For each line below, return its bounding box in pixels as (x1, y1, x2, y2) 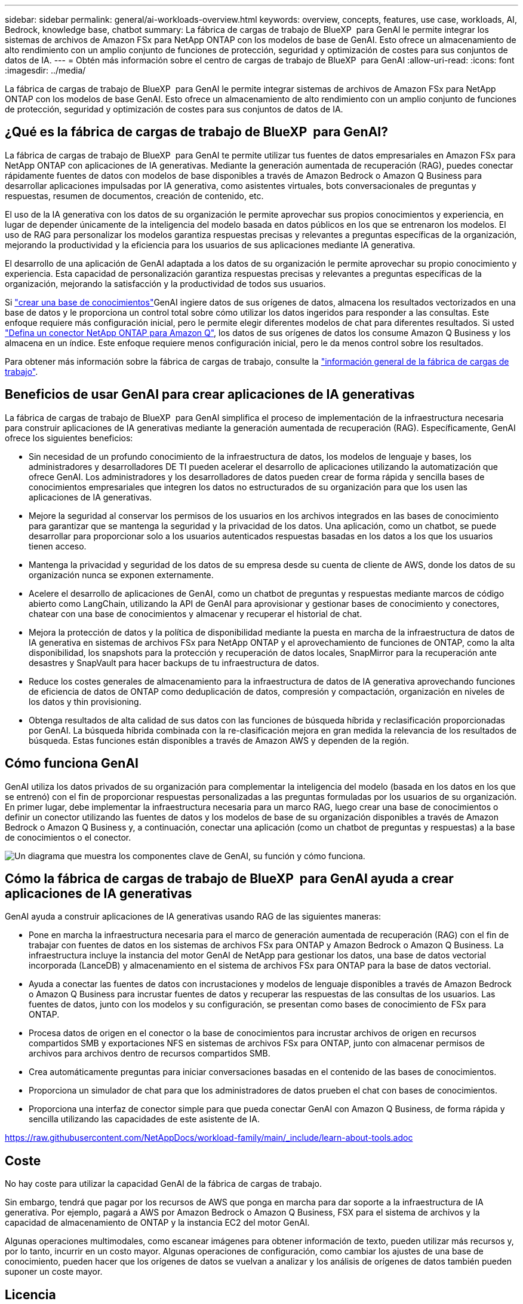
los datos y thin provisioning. (29, 696, 141, 707)
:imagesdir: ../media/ (5, 65, 86, 75)
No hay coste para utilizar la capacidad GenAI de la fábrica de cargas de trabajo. (5, 1178, 322, 1189)
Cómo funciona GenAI (5, 756, 139, 771)
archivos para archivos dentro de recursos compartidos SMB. (29, 1048, 270, 1059)
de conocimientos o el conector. (5, 832, 131, 842)
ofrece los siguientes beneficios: (5, 432, 133, 443)
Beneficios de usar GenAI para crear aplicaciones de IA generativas (5, 387, 415, 402)
